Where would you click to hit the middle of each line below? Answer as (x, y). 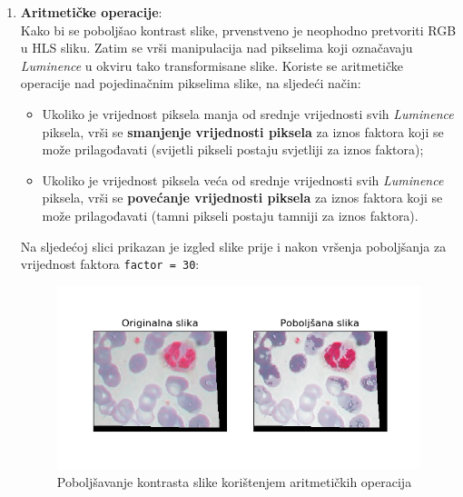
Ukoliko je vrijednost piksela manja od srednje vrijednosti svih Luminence (248, 113)
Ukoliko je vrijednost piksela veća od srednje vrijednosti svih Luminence (243, 179)
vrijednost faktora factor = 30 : (110, 264)
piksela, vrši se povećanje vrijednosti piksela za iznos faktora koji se (242, 198)
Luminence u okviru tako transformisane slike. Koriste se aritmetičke (212, 65)
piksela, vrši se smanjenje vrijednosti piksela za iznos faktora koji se (243, 131)
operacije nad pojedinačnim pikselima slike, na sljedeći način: (191, 83)
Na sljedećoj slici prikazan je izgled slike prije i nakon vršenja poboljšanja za (233, 246)
